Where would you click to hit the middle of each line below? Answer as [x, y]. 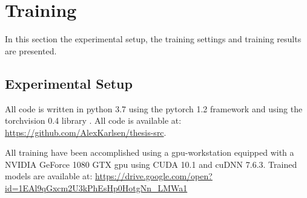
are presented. [31, 50]
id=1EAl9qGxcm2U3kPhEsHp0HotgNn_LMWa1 [96, 188]
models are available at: [49, 176]
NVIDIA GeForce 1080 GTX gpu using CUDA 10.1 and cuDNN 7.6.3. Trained [151, 164]
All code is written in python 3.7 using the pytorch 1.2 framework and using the [154, 108]
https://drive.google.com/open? [154, 176]
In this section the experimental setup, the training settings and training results [153, 39]
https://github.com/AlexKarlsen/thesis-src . [86, 132]
